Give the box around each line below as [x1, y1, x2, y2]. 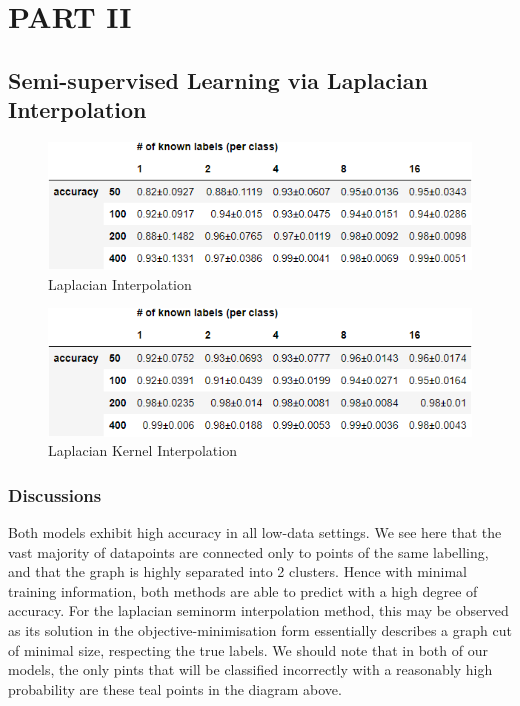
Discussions [8, 482, 102, 507]
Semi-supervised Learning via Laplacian [8, 64, 428, 95]
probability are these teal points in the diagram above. [8, 678, 342, 699]
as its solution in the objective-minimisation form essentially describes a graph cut [8, 620, 512, 640]
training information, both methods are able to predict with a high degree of [8, 580, 478, 601]
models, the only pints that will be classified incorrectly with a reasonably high [8, 659, 493, 680]
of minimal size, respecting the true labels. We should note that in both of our [8, 639, 488, 660]
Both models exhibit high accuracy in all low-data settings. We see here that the [8, 522, 502, 543]
